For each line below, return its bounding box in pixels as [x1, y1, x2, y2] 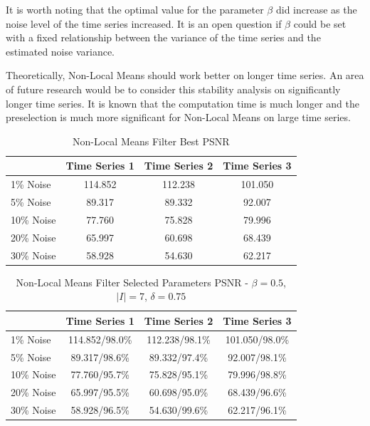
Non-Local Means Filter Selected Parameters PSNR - [16, 274, 248, 289]
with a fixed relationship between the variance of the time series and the [6, 30, 321, 45]
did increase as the [275, 2, 357, 16]
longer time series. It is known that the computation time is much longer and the [6, 95, 359, 110]
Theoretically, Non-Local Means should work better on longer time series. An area [6, 68, 364, 83]
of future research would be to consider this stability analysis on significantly [6, 81, 341, 96]
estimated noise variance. [6, 43, 115, 58]
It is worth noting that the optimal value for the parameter [6, 2, 264, 16]
